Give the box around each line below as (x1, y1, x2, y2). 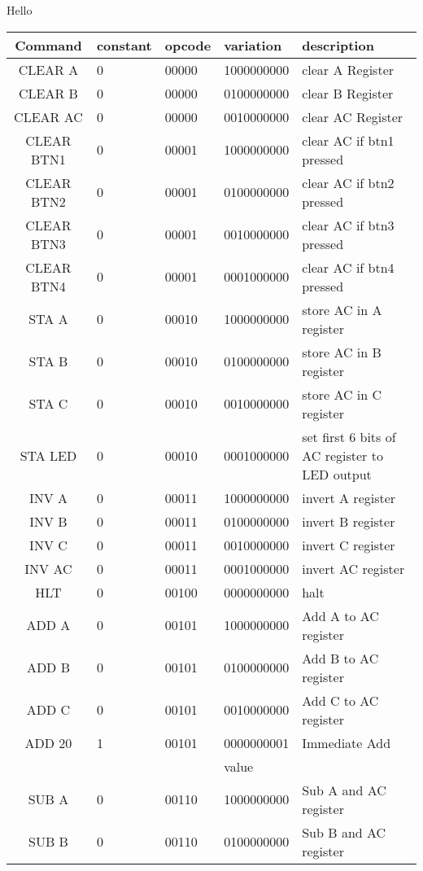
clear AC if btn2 (302, 173, 395, 192)
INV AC (24, 558, 72, 578)
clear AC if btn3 (302, 215, 395, 234)
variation (224, 35, 282, 55)
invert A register (302, 488, 396, 507)
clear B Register (302, 83, 394, 103)
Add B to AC (302, 648, 379, 667)
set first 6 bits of (302, 427, 396, 446)
